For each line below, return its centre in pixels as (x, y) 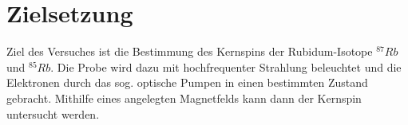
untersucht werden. (53, 113)
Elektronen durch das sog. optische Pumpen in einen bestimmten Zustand (187, 82)
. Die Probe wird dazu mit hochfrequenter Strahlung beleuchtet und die (226, 66)
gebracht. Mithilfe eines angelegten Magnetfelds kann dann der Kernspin (184, 98)
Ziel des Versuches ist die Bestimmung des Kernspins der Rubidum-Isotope (190, 51)
